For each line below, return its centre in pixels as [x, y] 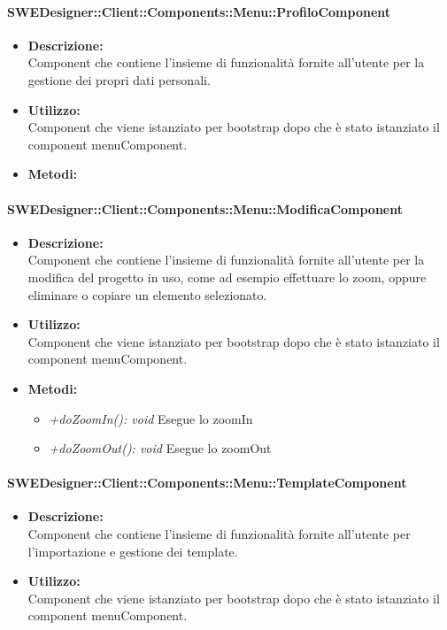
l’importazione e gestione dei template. [133, 551]
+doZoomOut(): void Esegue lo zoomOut [160, 448]
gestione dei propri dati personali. [119, 79]
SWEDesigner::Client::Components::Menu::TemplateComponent [207, 483]
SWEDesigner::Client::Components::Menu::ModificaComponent [205, 208]
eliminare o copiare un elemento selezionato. [147, 294]
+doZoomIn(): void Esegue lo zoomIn [151, 418]
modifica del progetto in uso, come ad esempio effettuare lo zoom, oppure [227, 277]
